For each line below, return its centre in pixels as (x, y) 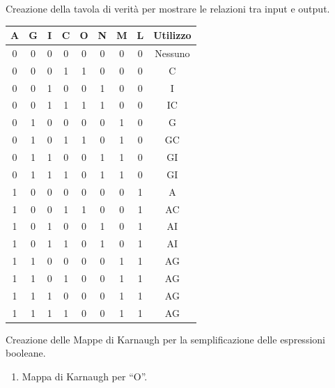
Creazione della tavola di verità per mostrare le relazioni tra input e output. (168, 8)
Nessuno (172, 53)
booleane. (26, 353)
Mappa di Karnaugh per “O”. (85, 376)
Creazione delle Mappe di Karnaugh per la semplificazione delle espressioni (165, 339)
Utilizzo (172, 35)
